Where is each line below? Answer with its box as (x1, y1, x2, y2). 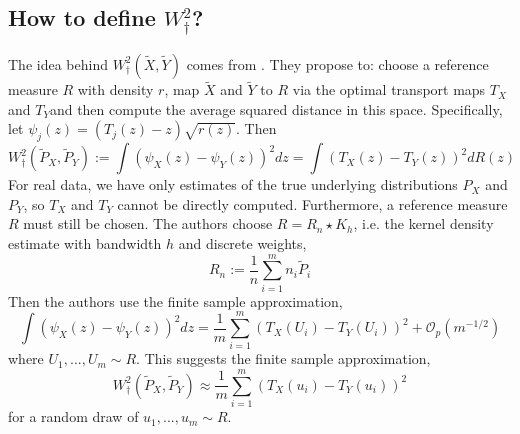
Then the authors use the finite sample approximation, (8, 290, 343, 311)
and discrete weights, (178, 232, 307, 253)
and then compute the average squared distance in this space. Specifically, (49, 98, 503, 119)
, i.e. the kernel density (353, 213, 494, 234)
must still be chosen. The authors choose (23, 213, 273, 234)
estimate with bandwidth (8, 232, 162, 253)
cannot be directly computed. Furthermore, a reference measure (117, 193, 508, 214)
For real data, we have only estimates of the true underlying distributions (8, 174, 458, 195)
